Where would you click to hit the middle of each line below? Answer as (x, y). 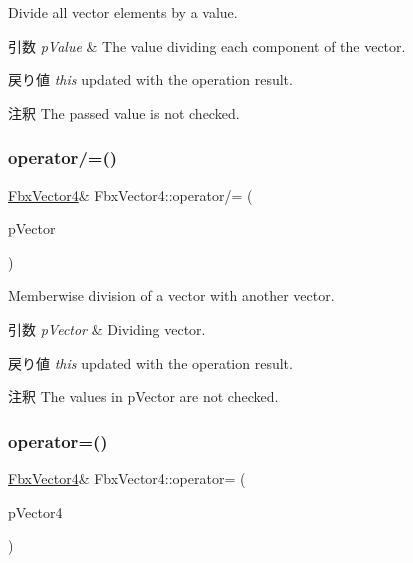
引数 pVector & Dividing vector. (107, 328)
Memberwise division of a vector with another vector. (171, 295)
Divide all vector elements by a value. (123, 12)
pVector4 (35, 511)
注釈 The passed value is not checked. (124, 112)
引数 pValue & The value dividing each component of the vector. (207, 45)
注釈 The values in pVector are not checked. (143, 396)
